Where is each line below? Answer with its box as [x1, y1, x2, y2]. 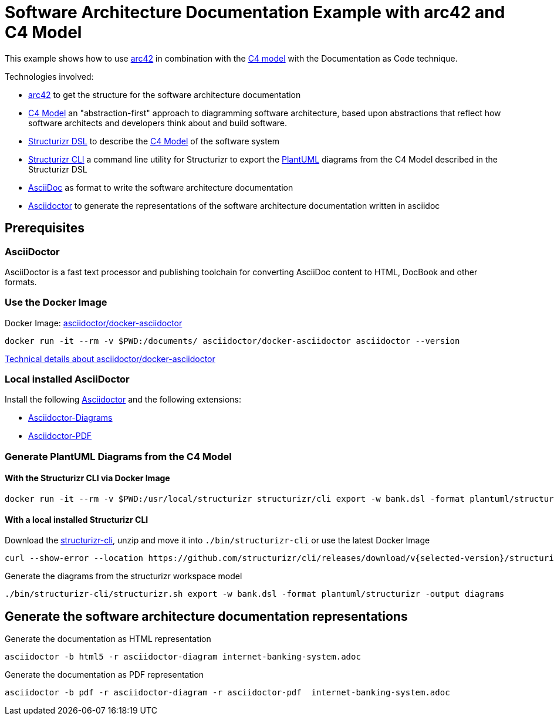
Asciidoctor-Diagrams [28, 413, 113, 423]
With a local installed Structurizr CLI [5, 514, 148, 525]
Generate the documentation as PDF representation [5, 670, 204, 680]
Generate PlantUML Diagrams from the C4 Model [5, 450, 232, 462]
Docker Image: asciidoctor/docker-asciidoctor [5, 317, 183, 328]
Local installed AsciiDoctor [5, 373, 130, 386]
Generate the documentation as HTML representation [5, 634, 211, 644]
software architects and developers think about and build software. [28, 117, 288, 128]
